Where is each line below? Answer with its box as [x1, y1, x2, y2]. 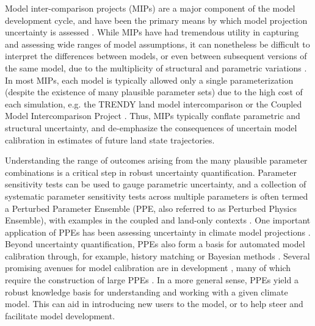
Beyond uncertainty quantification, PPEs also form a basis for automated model [5, 237, 305, 250]
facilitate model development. [5, 309, 115, 322]
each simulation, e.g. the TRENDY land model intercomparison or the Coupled [5, 97, 302, 110]
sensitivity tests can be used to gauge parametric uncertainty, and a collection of [5, 178, 306, 190]
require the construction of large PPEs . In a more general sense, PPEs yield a [5, 273, 299, 286]
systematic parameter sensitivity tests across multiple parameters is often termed [5, 189, 308, 202]
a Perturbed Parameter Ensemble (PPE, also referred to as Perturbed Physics [5, 201, 297, 214]
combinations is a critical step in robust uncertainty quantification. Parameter [5, 165, 297, 178]
